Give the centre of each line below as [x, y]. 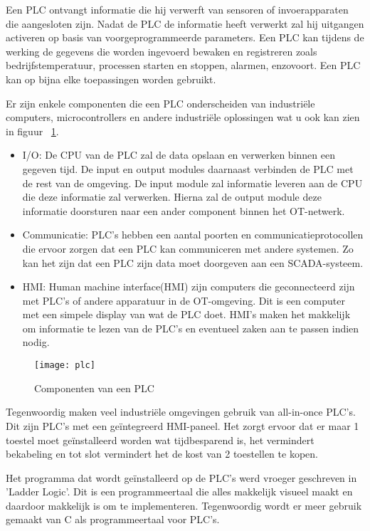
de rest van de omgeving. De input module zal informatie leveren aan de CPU [192, 183]
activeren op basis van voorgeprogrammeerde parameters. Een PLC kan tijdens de [185, 37]
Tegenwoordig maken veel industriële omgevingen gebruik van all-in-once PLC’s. [181, 412]
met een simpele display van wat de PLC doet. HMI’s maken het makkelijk [186, 314]
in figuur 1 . [32, 131]
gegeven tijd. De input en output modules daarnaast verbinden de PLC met [188, 168]
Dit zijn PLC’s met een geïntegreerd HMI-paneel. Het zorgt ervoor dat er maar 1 [183, 425]
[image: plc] [65, 366]
